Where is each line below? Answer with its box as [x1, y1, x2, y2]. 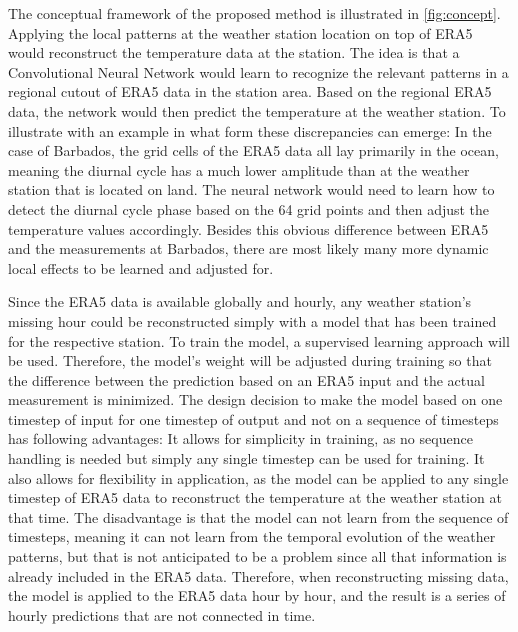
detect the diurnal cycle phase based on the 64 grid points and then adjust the [8, 198, 490, 219]
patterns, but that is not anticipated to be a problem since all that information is [8, 546, 507, 567]
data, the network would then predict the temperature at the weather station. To [8, 100, 506, 121]
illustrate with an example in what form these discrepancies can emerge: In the [8, 120, 492, 141]
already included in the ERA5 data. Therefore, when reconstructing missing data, [8, 565, 509, 586]
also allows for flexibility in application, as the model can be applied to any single [8, 467, 509, 488]
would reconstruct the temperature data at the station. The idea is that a [8, 42, 460, 63]
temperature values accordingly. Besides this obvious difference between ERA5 [8, 218, 489, 239]
